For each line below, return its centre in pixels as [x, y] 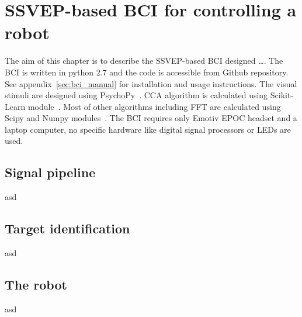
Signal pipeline [50, 172]
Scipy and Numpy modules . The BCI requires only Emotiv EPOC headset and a [151, 118]
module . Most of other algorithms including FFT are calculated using [154, 106]
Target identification [67, 228]
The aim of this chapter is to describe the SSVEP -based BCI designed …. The [144, 61]
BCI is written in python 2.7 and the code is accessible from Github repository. [147, 72]
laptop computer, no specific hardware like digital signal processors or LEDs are [148, 129]
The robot [36, 285]
